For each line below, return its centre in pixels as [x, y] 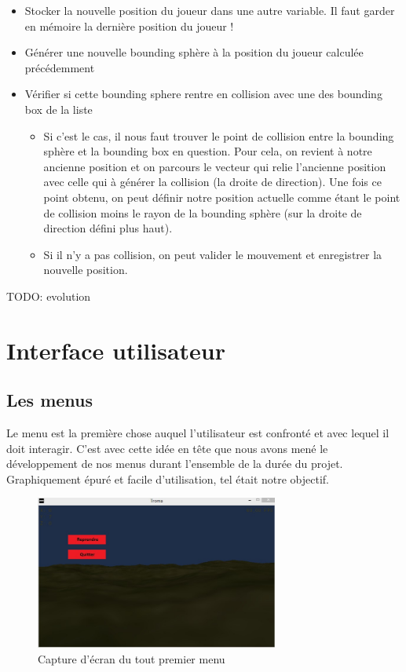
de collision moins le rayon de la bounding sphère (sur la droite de [203, 212]
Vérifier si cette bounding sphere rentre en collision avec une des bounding [203, 94]
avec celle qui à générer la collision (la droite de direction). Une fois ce [212, 182]
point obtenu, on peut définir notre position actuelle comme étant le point [222, 197]
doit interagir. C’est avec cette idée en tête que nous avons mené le [167, 448]
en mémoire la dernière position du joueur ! [129, 26]
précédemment [60, 67]
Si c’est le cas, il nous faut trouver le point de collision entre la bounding [219, 135]
